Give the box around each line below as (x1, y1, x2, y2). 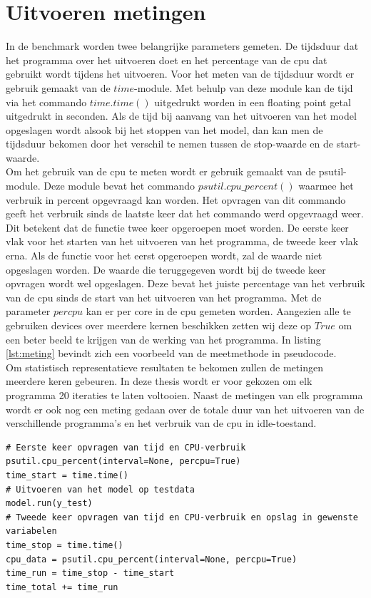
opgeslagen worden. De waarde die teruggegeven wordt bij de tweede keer (6, 262, 326, 277)
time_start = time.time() (6, 470, 128, 480)
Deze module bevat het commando (44, 178, 195, 193)
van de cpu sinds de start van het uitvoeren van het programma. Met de (6, 289, 322, 304)
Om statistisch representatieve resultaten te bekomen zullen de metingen (6, 359, 323, 374)
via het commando (6, 94, 87, 109)
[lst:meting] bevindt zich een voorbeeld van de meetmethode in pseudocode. (6, 346, 337, 361)
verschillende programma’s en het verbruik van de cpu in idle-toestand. (6, 416, 317, 431)
